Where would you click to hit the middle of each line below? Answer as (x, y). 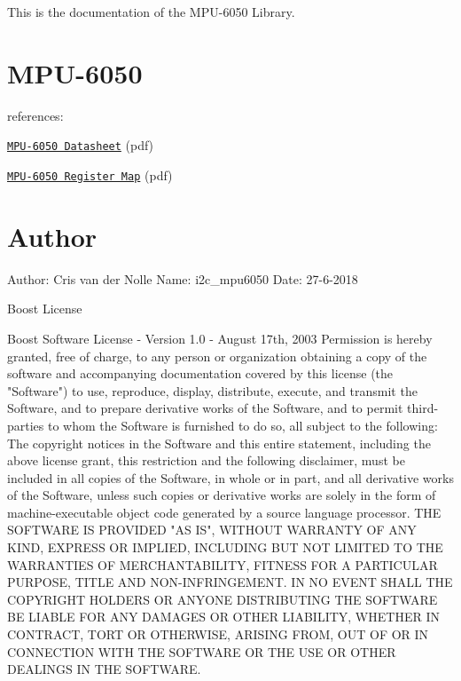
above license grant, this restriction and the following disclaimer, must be (206, 460)
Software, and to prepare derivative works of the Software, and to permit (205, 408)
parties (26, 425)
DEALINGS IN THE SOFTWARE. (104, 669)
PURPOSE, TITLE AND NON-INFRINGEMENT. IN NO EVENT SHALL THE (230, 582)
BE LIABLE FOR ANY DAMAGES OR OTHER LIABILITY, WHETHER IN (223, 617)
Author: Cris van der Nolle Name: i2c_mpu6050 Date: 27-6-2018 (183, 278)
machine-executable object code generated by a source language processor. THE (224, 512)
